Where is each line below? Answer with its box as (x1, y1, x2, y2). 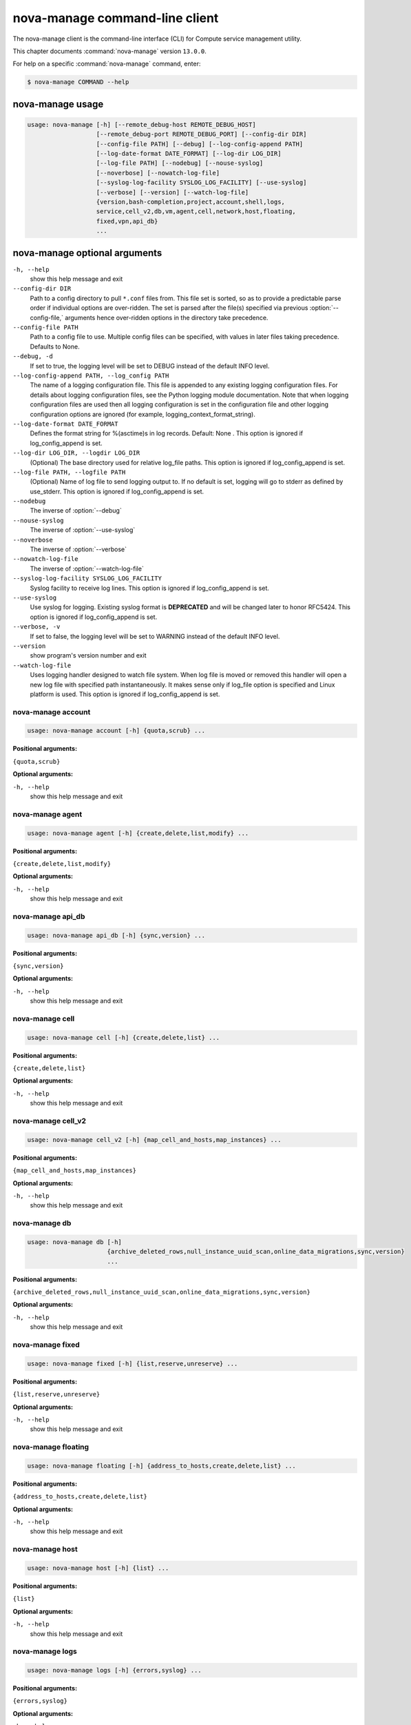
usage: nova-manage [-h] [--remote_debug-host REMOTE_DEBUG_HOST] (27, 121, 256, 128)
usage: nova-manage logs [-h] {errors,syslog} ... (27, 1666, 202, 1675)
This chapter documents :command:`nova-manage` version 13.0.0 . (12, 47, 207, 55)
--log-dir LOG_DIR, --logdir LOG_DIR (12, 449, 140, 457)
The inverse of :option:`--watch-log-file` (30, 564, 144, 573)
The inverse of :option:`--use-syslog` (30, 526, 136, 534)
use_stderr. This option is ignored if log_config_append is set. (30, 487, 204, 495)
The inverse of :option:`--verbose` (30, 545, 127, 553)
